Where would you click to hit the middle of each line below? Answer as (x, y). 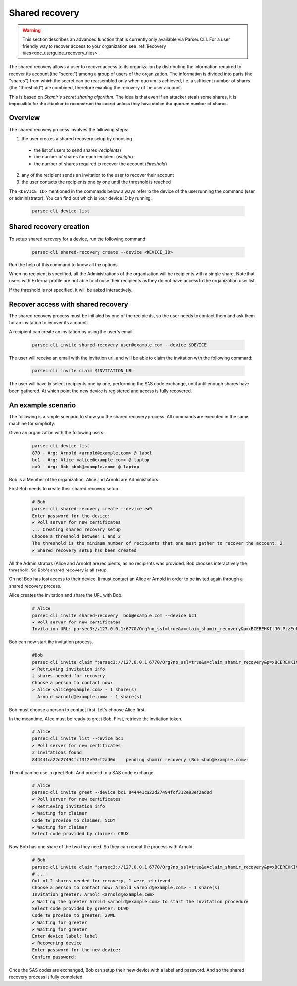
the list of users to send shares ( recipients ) (77, 150)
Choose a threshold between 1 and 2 (76, 536)
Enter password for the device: (71, 516)
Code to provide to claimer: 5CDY (74, 820)
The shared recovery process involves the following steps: (69, 129)
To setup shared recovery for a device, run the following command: (78, 239)
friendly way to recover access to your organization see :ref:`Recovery (94, 46)
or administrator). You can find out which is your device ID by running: (81, 198)
